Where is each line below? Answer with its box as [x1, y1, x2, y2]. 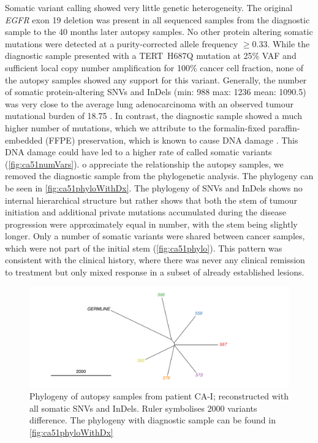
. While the [267, 37, 310, 50]
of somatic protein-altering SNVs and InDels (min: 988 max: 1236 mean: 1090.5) [5, 85, 306, 98]
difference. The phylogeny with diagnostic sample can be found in [29, 414, 276, 426]
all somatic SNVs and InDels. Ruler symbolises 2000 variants [29, 401, 257, 414]
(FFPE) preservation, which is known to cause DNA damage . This [45, 133, 298, 146]
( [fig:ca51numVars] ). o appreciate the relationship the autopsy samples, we [5, 157, 284, 170]
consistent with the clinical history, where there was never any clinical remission [5, 253, 305, 266]
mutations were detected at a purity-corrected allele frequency [5, 37, 238, 50]
